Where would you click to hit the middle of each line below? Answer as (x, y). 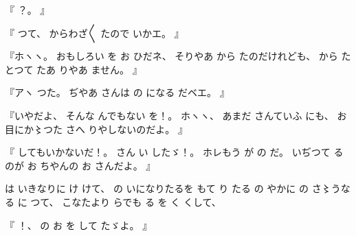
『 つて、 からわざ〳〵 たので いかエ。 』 (94, 33)
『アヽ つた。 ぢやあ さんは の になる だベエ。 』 (117, 92)
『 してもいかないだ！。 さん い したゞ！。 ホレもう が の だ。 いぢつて (168, 152)
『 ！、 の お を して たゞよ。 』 (79, 225)
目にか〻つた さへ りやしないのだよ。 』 (96, 129)
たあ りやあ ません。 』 (89, 69)
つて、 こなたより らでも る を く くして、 (126, 201)
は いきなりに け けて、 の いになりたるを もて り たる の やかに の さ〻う (173, 188)
